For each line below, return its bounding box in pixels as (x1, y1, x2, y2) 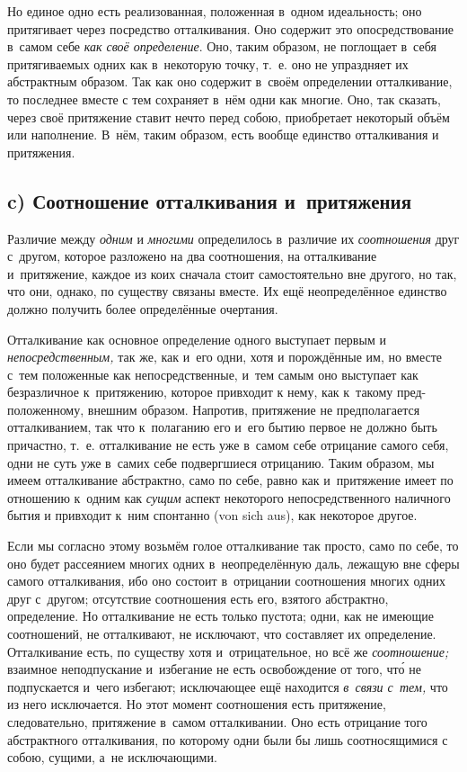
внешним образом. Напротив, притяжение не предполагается (87, 399, 420, 418)
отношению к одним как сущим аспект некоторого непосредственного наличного (7, 488, 451, 507)
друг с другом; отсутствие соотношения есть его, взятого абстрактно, (7, 588, 389, 607)
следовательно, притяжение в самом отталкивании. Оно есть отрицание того (7, 712, 427, 731)
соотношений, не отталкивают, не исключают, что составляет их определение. (7, 624, 436, 643)
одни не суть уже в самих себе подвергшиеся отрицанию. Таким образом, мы (7, 453, 435, 471)
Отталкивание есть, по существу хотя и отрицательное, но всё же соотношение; (7, 642, 449, 660)
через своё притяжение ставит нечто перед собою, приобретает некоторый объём (7, 107, 450, 126)
